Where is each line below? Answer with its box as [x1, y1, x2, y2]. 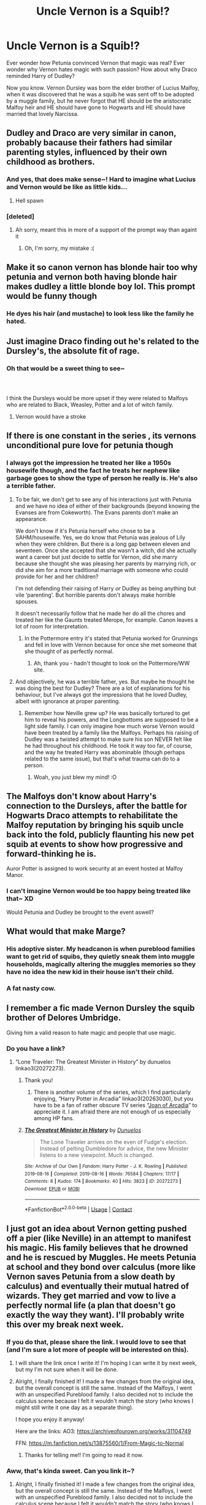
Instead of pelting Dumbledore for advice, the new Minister [39, 1145, 189, 1152]
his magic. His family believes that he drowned [6, 1242, 188, 1253]
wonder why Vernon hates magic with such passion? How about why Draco [6, 66, 197, 73]
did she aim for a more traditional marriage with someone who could [15, 566, 188, 573]
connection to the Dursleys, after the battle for [6, 800, 188, 811]
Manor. [6, 872, 25, 879]
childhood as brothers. [6, 157, 95, 167]
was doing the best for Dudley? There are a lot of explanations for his [15, 684, 190, 692]
